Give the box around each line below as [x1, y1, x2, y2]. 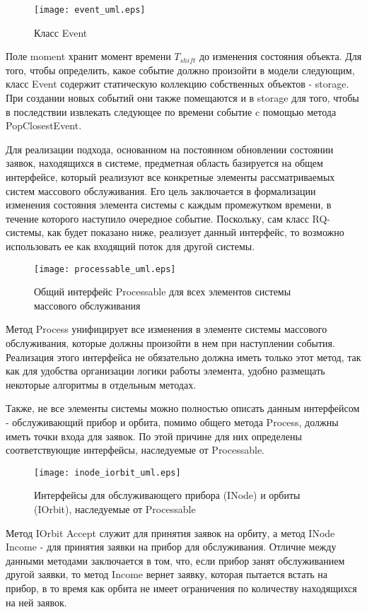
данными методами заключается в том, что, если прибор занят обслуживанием [6, 553, 345, 567]
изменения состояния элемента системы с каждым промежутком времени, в [6, 197, 332, 212]
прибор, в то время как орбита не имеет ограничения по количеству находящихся [6, 580, 357, 595]
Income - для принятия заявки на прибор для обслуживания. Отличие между [6, 539, 337, 554]
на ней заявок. [6, 594, 67, 609]
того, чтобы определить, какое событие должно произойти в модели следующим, [6, 62, 355, 77]
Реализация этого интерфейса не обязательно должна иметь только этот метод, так [6, 349, 361, 364]
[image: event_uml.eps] [34, 5, 146, 15]
